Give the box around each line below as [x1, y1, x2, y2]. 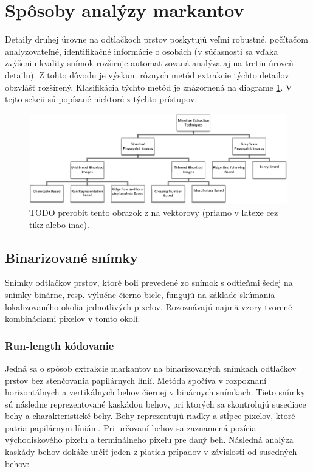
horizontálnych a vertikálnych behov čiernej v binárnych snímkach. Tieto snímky [5, 386, 306, 398]
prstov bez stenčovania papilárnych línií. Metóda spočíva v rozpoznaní [5, 373, 267, 386]
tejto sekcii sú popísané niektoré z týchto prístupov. [5, 92, 198, 105]
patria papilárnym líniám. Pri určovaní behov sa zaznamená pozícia [5, 421, 256, 434]
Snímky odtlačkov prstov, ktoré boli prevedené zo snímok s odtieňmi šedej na [5, 276, 293, 289]
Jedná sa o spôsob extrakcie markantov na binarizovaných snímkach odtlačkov [5, 361, 297, 374]
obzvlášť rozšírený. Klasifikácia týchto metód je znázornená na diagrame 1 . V [5, 80, 292, 93]
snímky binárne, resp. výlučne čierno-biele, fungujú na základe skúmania [5, 288, 275, 300]
